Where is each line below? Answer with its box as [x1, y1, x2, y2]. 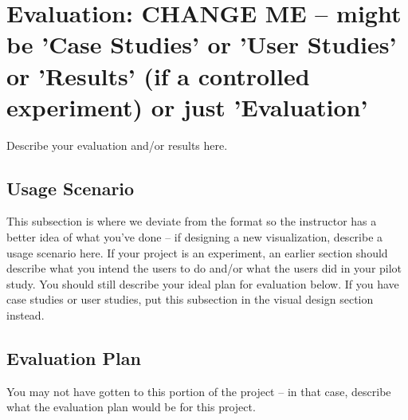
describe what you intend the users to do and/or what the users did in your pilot [6, 260, 402, 277]
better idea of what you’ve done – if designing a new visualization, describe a [6, 229, 383, 245]
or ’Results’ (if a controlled [6, 59, 310, 92]
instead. [6, 307, 45, 324]
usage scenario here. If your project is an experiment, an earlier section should [6, 244, 388, 261]
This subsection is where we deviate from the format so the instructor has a [6, 213, 377, 230]
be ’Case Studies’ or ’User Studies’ [6, 28, 397, 61]
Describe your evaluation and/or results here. [6, 136, 228, 153]
